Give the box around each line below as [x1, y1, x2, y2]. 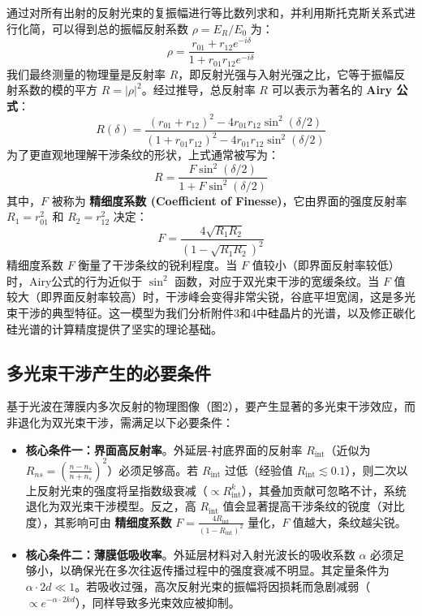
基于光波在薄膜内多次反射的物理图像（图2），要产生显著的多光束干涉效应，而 [6, 398, 416, 415]
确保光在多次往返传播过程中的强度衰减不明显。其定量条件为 [71, 562, 390, 579]
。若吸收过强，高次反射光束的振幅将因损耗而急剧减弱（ [75, 577, 371, 594]
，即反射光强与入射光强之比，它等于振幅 [178, 65, 394, 82]
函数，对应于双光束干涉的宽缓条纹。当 [174, 272, 380, 289]
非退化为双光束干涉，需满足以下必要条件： [6, 413, 234, 430]
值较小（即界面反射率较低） [252, 256, 400, 274]
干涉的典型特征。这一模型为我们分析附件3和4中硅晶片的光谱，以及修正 [17, 304, 393, 321]
